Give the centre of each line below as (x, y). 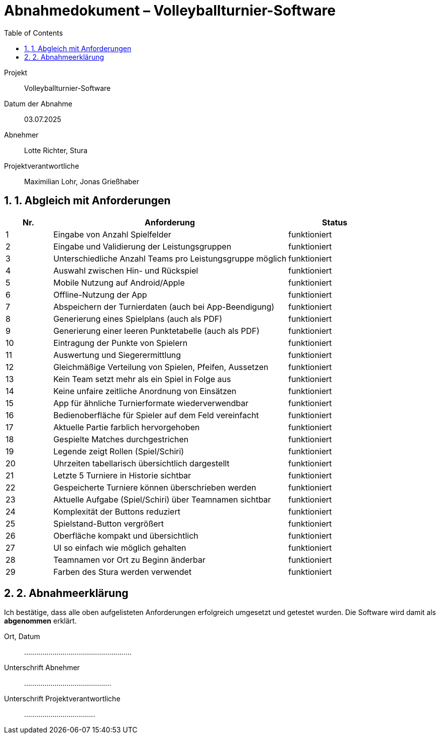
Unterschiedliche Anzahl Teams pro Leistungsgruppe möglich (170, 258)
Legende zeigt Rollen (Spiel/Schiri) (119, 451)
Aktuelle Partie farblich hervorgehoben (127, 427)
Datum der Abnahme (38, 103)
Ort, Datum (22, 637)
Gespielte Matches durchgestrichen (121, 439)
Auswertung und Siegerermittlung (117, 355)
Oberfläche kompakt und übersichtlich (126, 535)
